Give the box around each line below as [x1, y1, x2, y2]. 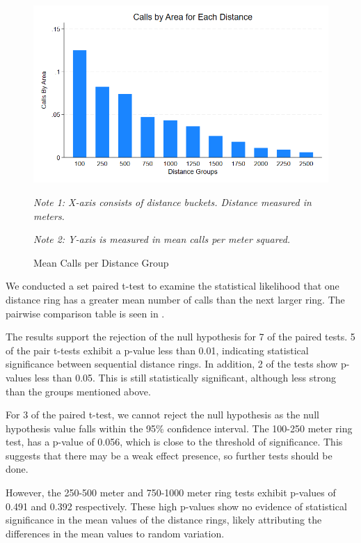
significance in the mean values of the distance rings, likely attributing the [6, 512, 322, 527]
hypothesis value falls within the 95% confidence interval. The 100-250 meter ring [6, 420, 353, 435]
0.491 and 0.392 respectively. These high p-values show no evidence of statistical [6, 498, 347, 513]
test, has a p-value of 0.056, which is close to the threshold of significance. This [6, 434, 343, 449]
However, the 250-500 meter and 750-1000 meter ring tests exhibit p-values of [6, 485, 336, 500]
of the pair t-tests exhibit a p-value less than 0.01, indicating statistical [6, 343, 309, 357]
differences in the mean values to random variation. [6, 526, 225, 540]
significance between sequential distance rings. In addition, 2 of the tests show [6, 356, 338, 371]
